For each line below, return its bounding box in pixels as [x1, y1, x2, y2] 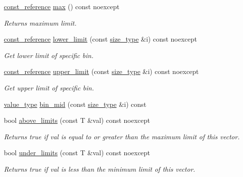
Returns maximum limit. [4, 17, 77, 28]
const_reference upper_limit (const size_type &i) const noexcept [4, 66, 199, 76]
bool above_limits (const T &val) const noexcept [4, 115, 151, 125]
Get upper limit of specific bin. [4, 82, 94, 92]
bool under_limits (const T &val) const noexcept [4, 147, 151, 158]
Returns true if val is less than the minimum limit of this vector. [4, 163, 196, 174]
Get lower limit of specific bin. [4, 50, 93, 60]
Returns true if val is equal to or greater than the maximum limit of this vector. [4, 131, 240, 141]
